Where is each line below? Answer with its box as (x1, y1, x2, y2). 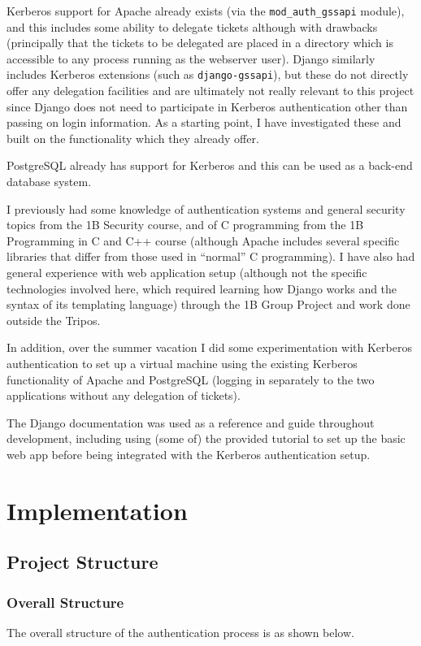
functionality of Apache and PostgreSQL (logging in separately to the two (7, 371, 375, 388)
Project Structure (7, 549, 158, 574)
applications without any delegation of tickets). (7, 387, 241, 404)
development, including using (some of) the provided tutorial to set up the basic (7, 430, 406, 447)
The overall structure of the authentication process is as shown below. (7, 623, 354, 640)
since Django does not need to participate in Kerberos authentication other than (7, 98, 408, 115)
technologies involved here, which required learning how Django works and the (7, 280, 397, 297)
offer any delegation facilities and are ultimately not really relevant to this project (7, 82, 414, 99)
